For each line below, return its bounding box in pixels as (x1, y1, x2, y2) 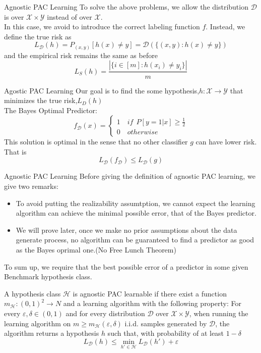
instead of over (47, 11, 92, 22)
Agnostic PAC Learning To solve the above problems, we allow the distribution (4, 2, 248, 12)
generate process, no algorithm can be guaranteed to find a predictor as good (16, 234, 254, 245)
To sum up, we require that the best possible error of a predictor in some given (4, 261, 248, 272)
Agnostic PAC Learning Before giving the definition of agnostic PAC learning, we (4, 171, 255, 181)
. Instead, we (206, 21, 245, 32)
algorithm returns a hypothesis (4, 328, 99, 338)
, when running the (189, 308, 248, 319)
